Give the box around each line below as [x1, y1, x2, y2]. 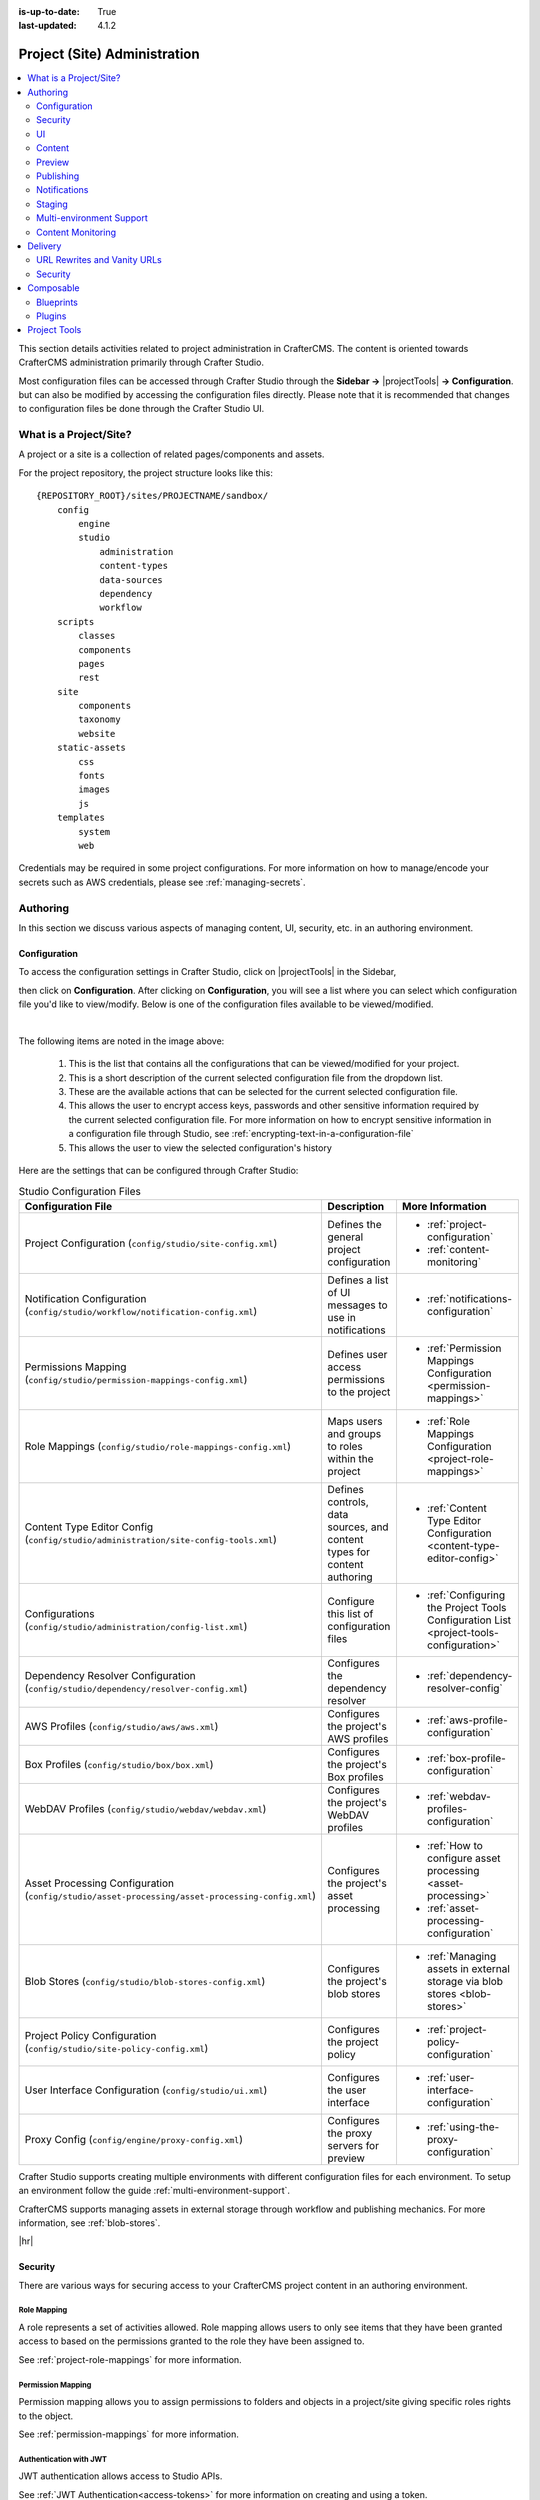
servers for [327, 2138, 380, 2152]
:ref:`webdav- [426, 1789, 492, 1803]
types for [327, 1545, 370, 1559]
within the [327, 1451, 374, 1465]
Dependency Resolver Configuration [24, 1668, 196, 1682]
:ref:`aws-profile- [426, 1713, 509, 1727]
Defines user [327, 1347, 388, 1361]
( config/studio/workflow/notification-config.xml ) [24, 1304, 258, 1318]
